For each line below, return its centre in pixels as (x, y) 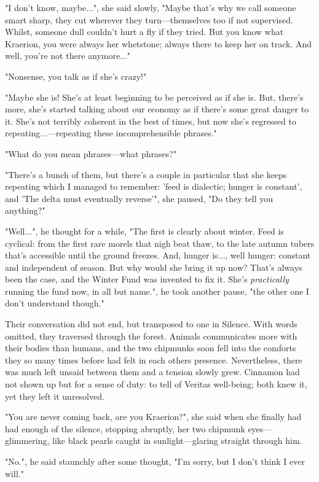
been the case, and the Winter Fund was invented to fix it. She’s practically (147, 279)
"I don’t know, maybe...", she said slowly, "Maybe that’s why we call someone (151, 7)
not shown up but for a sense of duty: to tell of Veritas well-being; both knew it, (156, 384)
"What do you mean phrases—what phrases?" (91, 153)
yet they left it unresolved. (55, 396)
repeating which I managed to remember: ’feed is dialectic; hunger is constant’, (154, 186)
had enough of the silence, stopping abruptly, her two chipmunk (125, 428)
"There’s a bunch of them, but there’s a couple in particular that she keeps (146, 174)
